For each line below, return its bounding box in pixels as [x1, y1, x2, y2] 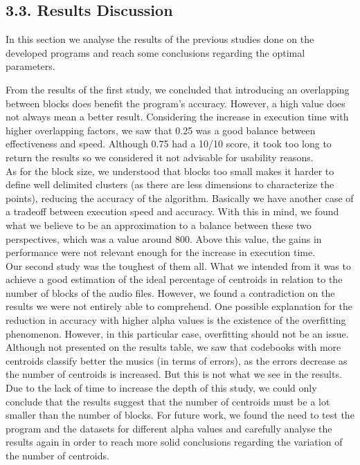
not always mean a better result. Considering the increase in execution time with [6, 109, 349, 124]
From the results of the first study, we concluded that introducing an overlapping [6, 82, 350, 96]
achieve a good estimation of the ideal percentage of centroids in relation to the [6, 272, 343, 286]
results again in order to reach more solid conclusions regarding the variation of [6, 435, 343, 449]
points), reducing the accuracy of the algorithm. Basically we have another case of [6, 190, 354, 205]
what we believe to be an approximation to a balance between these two [6, 217, 312, 232]
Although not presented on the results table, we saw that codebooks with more [6, 340, 341, 354]
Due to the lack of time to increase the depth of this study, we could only [6, 381, 317, 395]
